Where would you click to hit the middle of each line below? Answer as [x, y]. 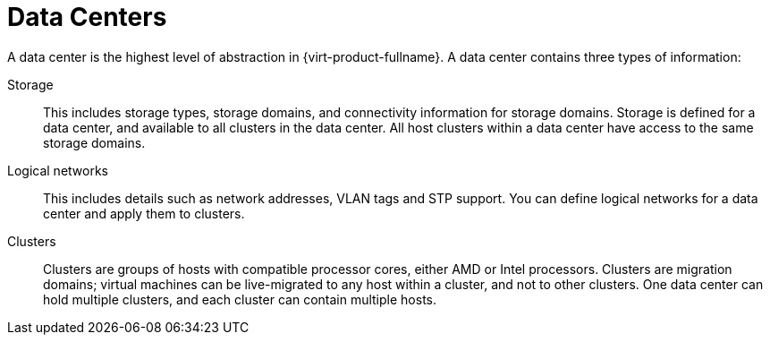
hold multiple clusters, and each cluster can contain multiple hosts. [240, 299]
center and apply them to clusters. [144, 213]
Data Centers [87, 17]
